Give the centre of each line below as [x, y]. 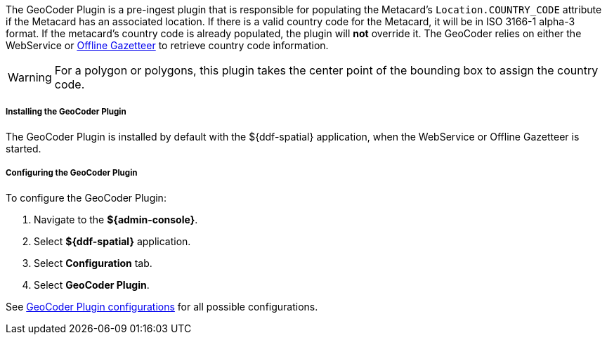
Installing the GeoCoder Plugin [66, 112]
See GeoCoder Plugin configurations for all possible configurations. [162, 306]
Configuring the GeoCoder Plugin [72, 173]
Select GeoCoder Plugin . [92, 285]
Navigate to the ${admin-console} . [116, 219]
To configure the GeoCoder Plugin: [86, 197]
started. [24, 148]
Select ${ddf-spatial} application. [112, 241]
